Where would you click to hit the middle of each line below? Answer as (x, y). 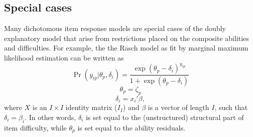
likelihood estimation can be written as (64, 57)
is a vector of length (178, 107)
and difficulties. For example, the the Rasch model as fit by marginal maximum (126, 48)
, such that (231, 107)
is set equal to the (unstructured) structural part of (165, 117)
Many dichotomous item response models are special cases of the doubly (115, 28)
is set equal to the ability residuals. (132, 127)
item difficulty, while (35, 127)
